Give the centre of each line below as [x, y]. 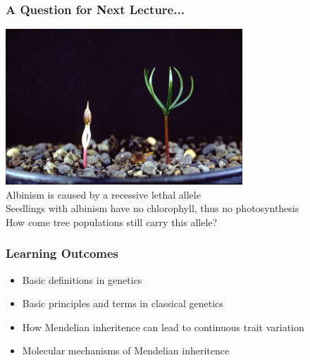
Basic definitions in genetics [82, 279]
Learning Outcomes [62, 253]
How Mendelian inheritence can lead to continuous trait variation [163, 327]
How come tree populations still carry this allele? [112, 222]
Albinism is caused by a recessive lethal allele [103, 194]
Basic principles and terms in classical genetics [123, 303]
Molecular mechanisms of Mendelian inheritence [126, 350]
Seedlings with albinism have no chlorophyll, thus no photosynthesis [153, 208]
